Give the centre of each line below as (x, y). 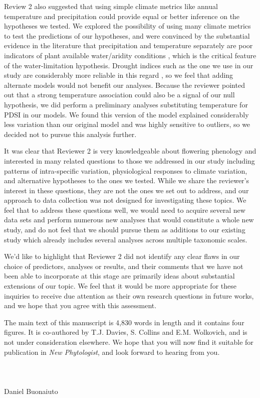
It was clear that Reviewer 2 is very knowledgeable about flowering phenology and (130, 151)
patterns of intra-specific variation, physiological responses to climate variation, (126, 170)
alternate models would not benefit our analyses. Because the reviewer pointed (124, 85)
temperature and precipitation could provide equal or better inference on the (122, 16)
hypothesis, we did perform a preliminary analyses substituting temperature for (126, 104)
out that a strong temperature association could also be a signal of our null (119, 95)
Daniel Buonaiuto (31, 391)
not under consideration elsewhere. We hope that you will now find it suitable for (129, 342)
